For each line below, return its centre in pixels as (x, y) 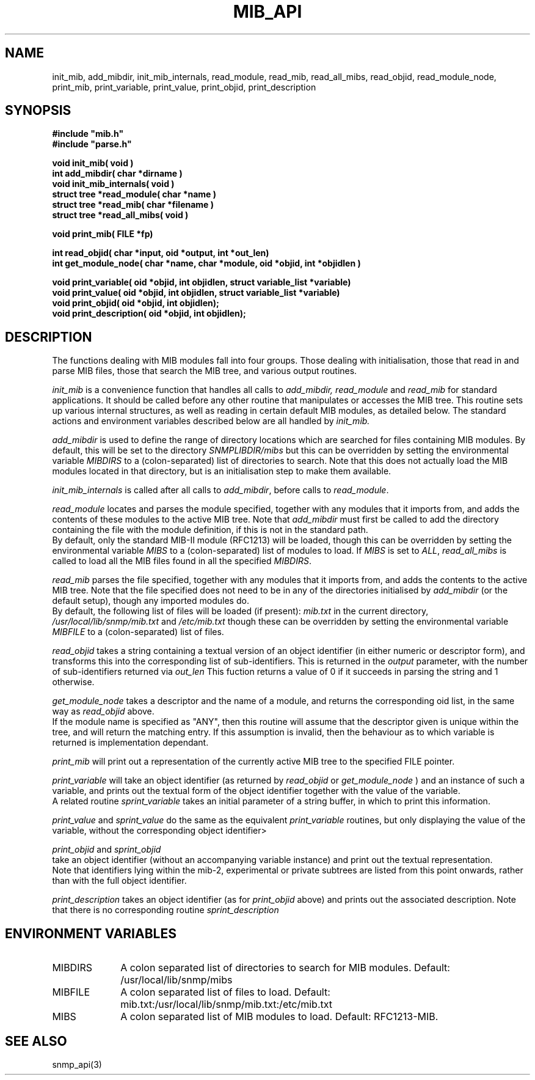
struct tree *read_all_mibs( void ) (120, 215)
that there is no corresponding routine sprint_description (166, 910)
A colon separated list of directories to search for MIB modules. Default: (285, 968)
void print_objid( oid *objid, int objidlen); (136, 303)
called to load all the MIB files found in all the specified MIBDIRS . (182, 561)
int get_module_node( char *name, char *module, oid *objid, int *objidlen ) (206, 263)
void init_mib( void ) (93, 163)
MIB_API (267, 12)
